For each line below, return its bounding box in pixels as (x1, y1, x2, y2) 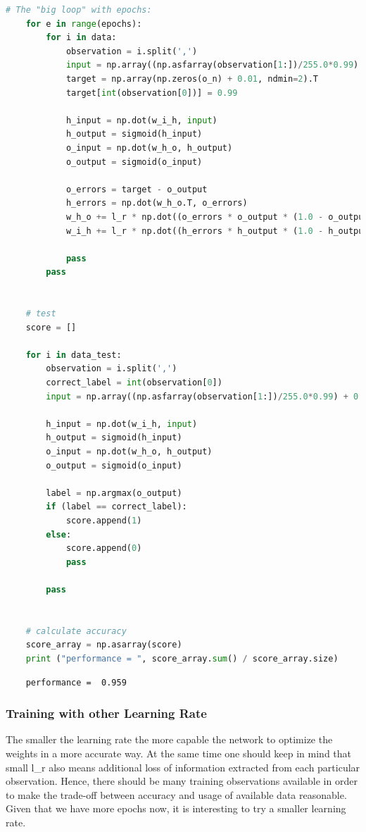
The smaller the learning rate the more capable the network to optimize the (6, 732, 333, 747)
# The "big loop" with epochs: (6, 5, 152, 15)
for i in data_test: (25, 349, 122, 360)
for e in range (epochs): (25, 18, 142, 29)
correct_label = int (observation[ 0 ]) (46, 378, 222, 388)
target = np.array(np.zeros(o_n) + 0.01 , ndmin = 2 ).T (65, 73, 318, 84)
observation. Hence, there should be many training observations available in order (6, 774, 358, 788)
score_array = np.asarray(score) (25, 640, 182, 650)
